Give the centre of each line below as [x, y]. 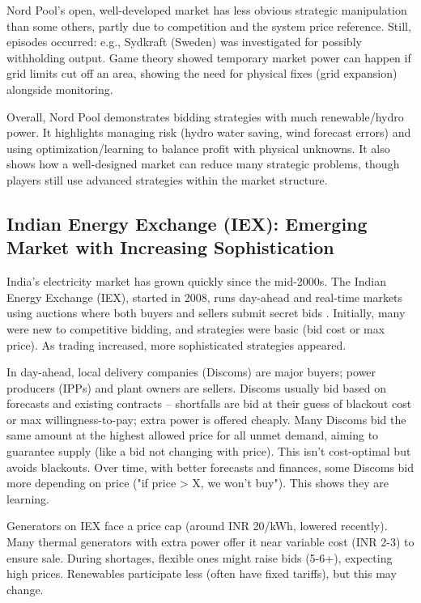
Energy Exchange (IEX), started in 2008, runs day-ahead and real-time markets [205, 297]
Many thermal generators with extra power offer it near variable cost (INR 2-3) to [210, 542]
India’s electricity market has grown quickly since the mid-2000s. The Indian [197, 281]
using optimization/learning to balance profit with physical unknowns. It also [198, 148]
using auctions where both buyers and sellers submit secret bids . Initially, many [206, 313]
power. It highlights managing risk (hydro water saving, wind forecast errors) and [209, 132]
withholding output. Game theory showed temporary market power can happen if [209, 57]
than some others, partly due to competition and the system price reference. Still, [209, 25]
